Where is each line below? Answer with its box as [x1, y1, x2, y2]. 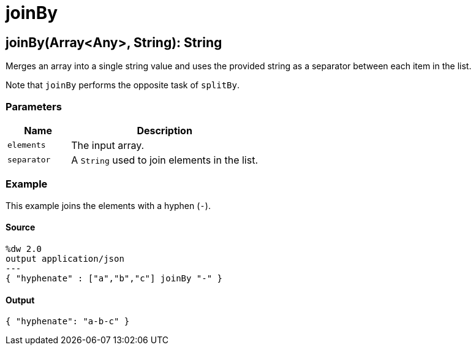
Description [137, 124, 192, 137]
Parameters [6, 100, 62, 113]
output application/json [6, 253, 124, 264]
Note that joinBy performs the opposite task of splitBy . [6, 80, 240, 91]
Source [6, 222, 36, 233]
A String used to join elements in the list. [71, 153, 259, 166]
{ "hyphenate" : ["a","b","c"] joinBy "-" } [6, 273, 223, 283]
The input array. [71, 139, 145, 151]
